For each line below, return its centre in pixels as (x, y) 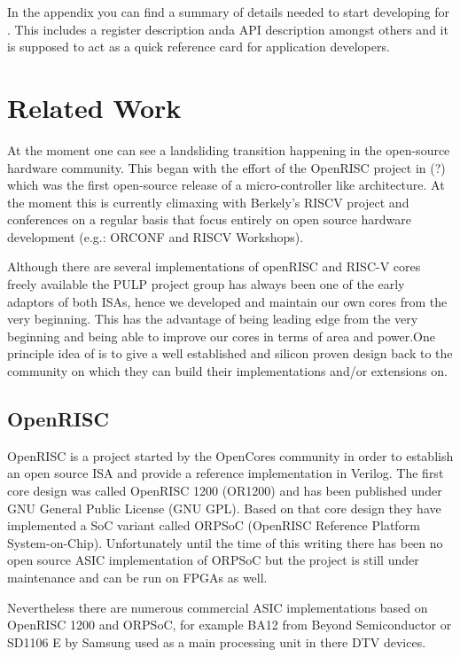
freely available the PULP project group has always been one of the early (206, 284)
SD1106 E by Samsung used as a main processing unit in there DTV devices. (217, 641)
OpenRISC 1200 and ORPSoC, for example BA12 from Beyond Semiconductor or (230, 625)
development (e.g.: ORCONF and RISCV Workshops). (156, 236)
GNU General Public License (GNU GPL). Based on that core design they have (224, 508)
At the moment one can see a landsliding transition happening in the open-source (229, 149)
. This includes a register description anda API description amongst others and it (228, 29)
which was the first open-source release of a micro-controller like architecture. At (226, 185)
